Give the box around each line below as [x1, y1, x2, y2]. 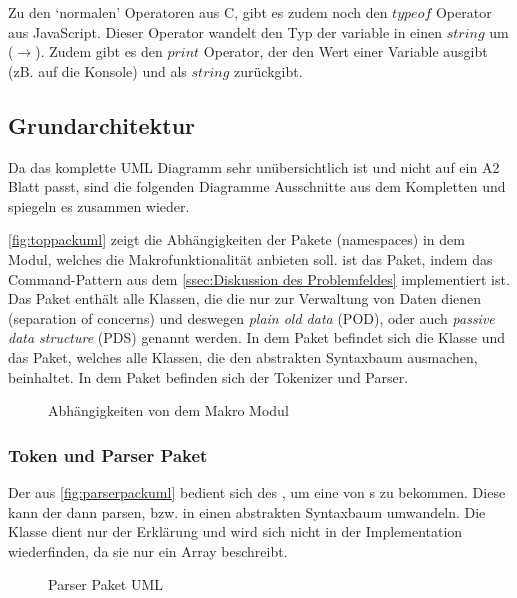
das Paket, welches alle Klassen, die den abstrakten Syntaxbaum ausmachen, [8, 346, 478, 367]
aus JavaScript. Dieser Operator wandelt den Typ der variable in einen [8, 21, 443, 42]
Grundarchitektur [8, 109, 196, 140]
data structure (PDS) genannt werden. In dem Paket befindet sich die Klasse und [8, 327, 506, 348]
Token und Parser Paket [8, 442, 208, 467]
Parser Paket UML [48, 574, 164, 595]
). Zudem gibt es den [35, 41, 163, 62]
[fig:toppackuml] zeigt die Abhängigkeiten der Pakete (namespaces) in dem [8, 229, 465, 250]
